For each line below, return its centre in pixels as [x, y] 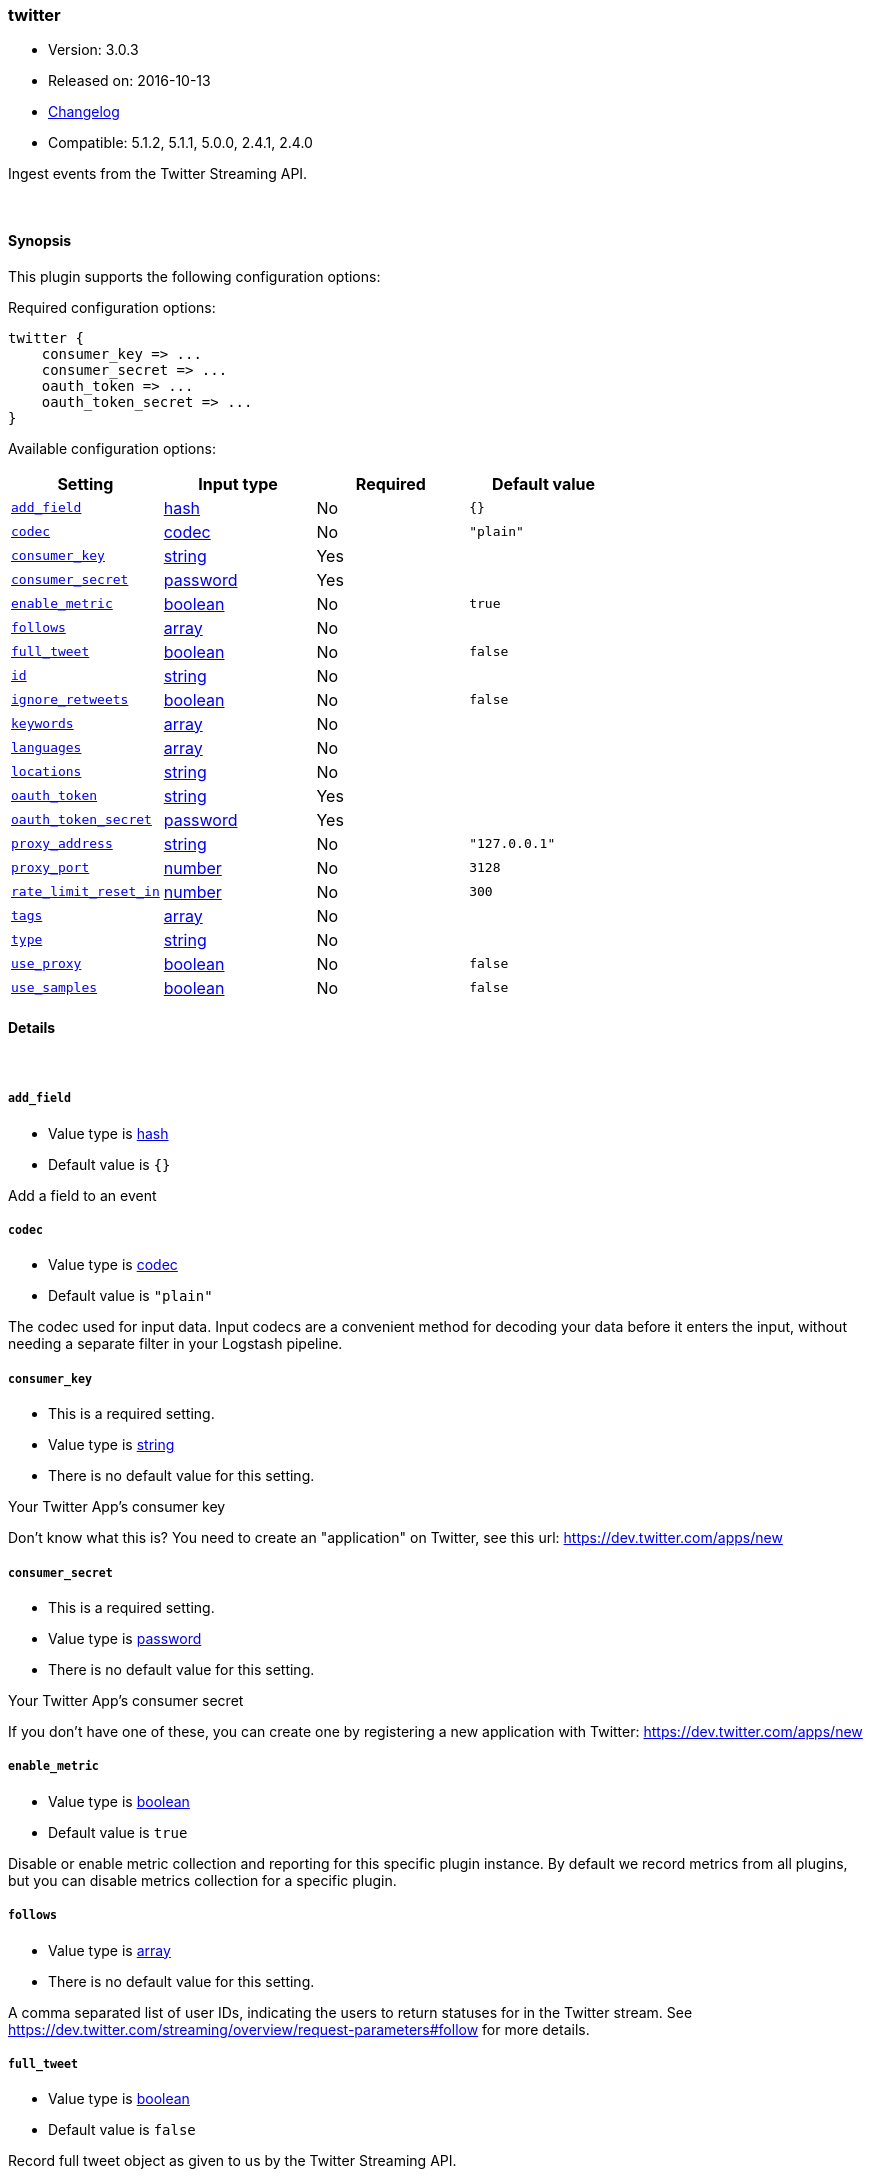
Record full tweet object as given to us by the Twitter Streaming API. [232, 2161]
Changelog [84, 112]
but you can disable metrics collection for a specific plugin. [202, 1880]
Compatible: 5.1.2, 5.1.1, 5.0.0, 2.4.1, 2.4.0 [180, 143]
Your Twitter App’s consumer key [117, 1507]
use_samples [54, 988]
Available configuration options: [112, 448]
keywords [42, 724]
